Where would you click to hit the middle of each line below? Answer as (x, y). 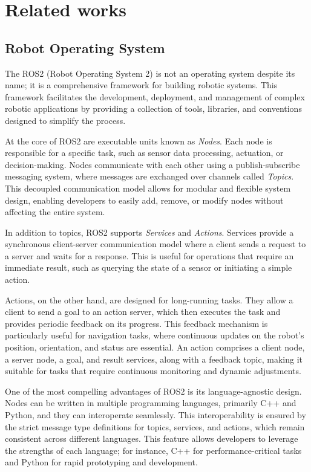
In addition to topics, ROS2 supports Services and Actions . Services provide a (149, 232)
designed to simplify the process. (65, 120)
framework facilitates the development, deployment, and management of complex (155, 96)
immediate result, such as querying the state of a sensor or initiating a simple (149, 267)
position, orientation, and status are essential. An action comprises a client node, (155, 347)
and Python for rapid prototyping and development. (101, 462)
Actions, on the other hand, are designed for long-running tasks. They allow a (149, 299)
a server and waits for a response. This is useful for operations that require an (149, 255)
